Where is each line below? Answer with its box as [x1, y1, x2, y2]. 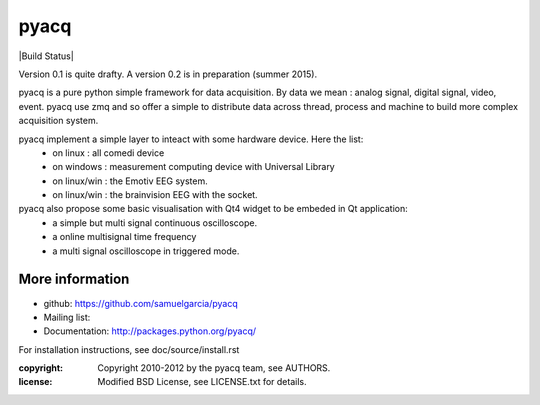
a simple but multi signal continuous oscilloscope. [52, 216, 258, 229]
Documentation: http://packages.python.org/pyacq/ [43, 325, 257, 337]
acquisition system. [18, 115, 99, 127]
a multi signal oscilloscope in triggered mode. [52, 245, 240, 257]
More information [18, 271, 130, 288]
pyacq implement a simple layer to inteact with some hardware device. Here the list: [18, 133, 364, 145]
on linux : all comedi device [52, 146, 165, 159]
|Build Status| [18, 50, 74, 62]
